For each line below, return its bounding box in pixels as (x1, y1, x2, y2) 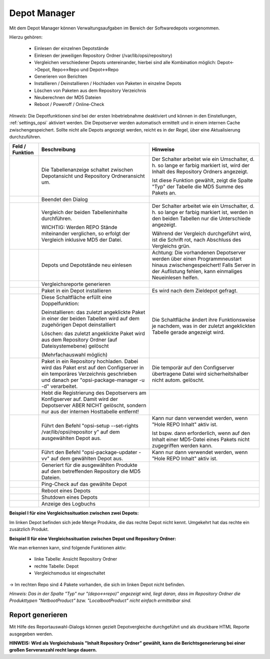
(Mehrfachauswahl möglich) (41, 351, 107, 358)
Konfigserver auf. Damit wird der (41, 395, 118, 402)
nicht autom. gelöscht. (151, 376, 204, 383)
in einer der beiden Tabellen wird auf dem (41, 315, 140, 322)
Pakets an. (151, 189, 177, 196)
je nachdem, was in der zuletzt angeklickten (151, 322, 256, 329)
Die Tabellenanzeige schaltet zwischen (41, 166, 133, 173)
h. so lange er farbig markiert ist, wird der (151, 162, 250, 169)
